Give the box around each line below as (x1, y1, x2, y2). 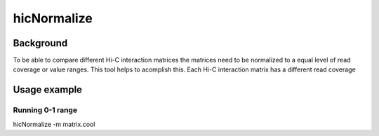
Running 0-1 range (13, 105, 77, 115)
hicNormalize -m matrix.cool (13, 120, 95, 128)
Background (13, 37, 68, 49)
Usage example (13, 84, 83, 96)
